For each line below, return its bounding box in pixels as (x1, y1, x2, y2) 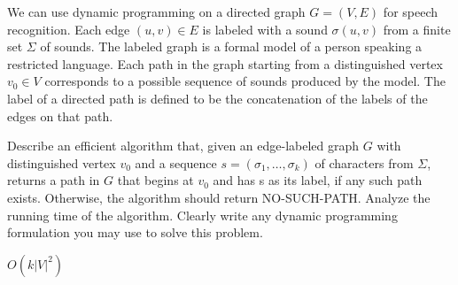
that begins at (117, 171, 194, 189)
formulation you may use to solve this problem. (7, 223, 263, 242)
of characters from (314, 153, 414, 172)
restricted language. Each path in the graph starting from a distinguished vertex (7, 54, 443, 73)
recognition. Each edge (7, 19, 130, 38)
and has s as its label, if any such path (213, 171, 423, 189)
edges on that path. (7, 106, 113, 125)
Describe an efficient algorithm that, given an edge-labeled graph (7, 136, 360, 155)
